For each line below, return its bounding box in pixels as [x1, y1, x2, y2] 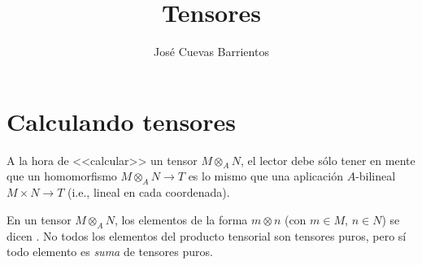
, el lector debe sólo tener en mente [240, 151, 415, 168]
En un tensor [7, 211, 72, 228]
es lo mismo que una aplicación [188, 167, 343, 185]
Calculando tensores [7, 104, 236, 137]
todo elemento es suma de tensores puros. [7, 243, 213, 260]
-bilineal [355, 167, 396, 185]
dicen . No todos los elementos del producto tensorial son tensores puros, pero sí [7, 227, 407, 244]
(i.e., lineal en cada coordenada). [67, 184, 230, 201]
